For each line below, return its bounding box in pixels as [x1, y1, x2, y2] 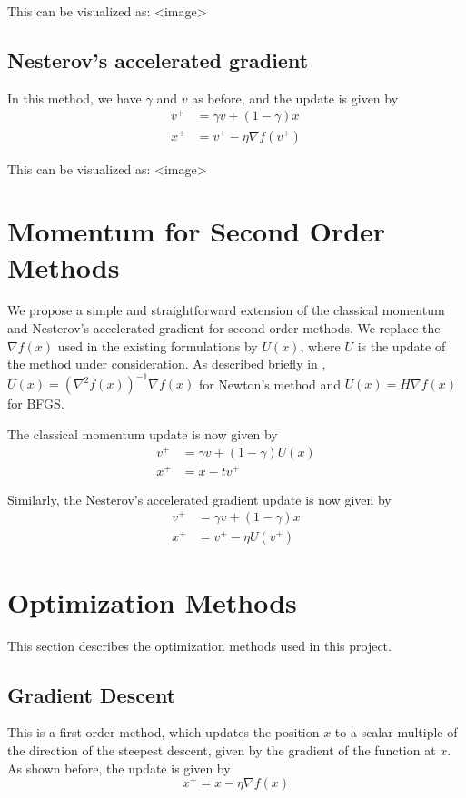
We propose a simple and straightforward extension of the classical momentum [7, 300, 445, 320]
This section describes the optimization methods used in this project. [7, 635, 392, 655]
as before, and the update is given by [192, 88, 399, 107]
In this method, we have [7, 88, 142, 107]
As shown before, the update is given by [7, 758, 231, 777]
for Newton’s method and [198, 374, 341, 393]
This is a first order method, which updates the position [7, 723, 320, 742]
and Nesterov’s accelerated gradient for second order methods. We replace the [7, 319, 441, 338]
